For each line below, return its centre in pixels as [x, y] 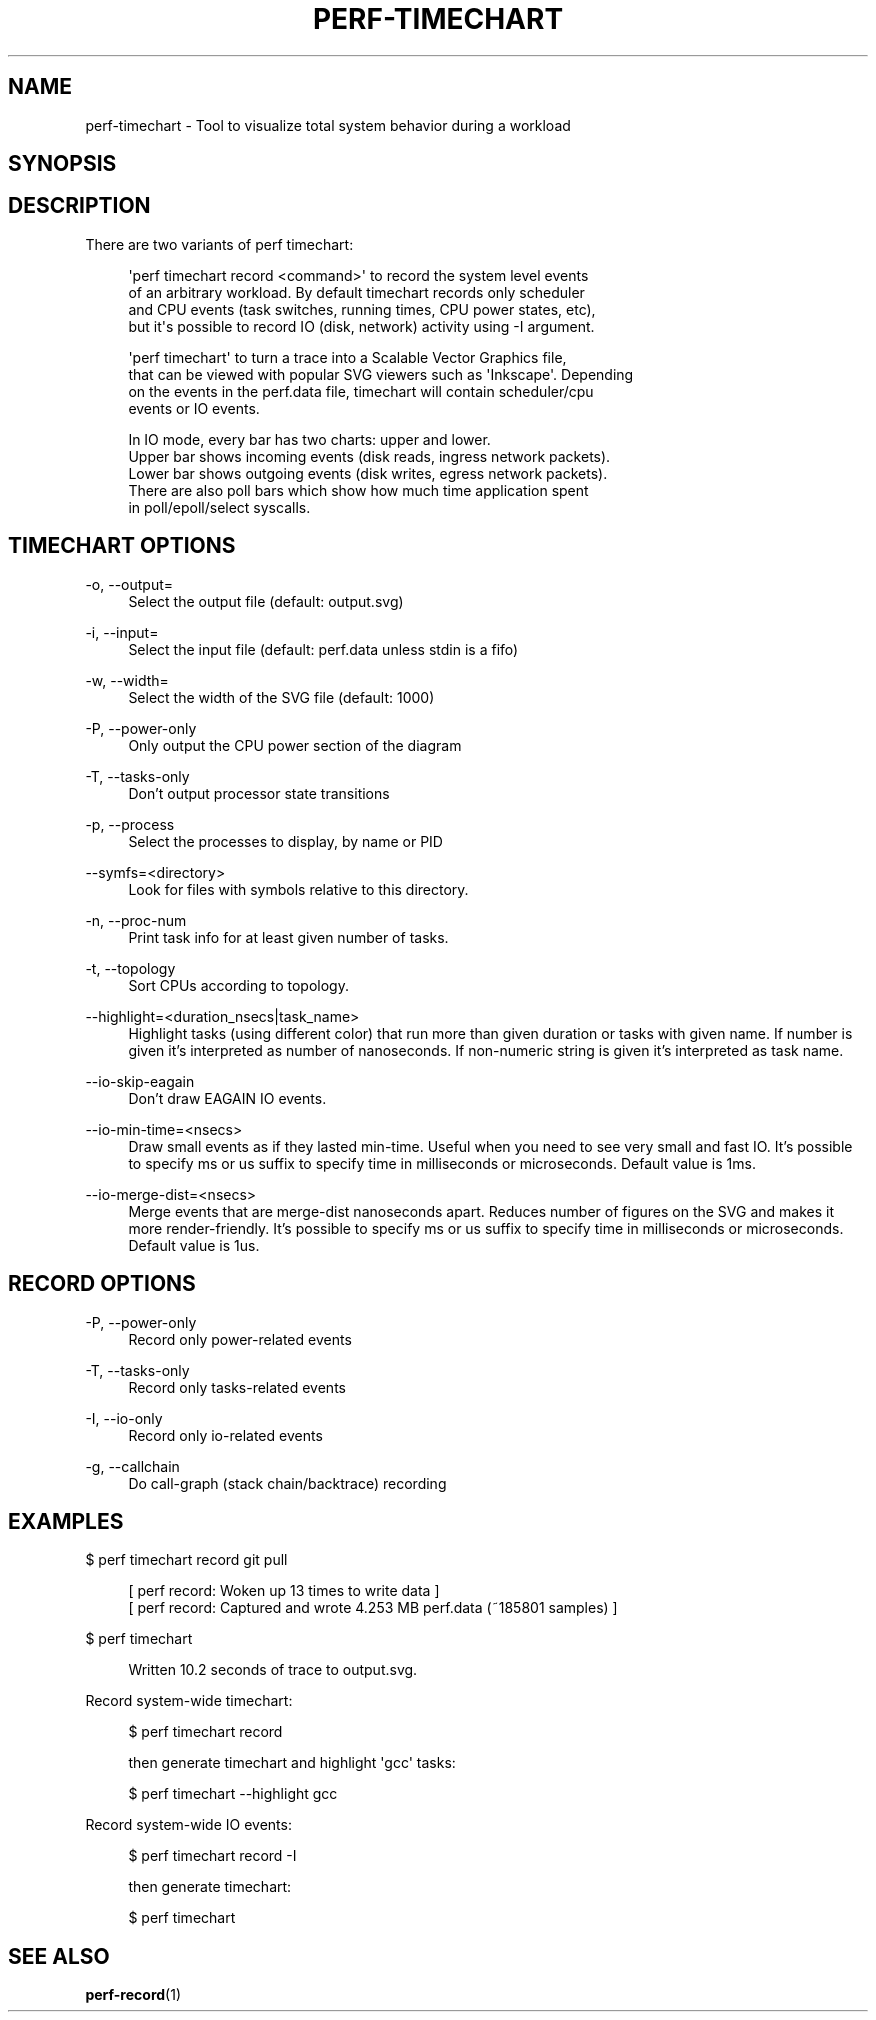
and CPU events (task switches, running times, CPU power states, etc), [362, 309]
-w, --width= [127, 680]
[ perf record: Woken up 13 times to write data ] [284, 1591]
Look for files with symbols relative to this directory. [298, 889]
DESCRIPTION [79, 206]
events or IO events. [194, 408]
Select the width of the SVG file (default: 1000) [281, 697]
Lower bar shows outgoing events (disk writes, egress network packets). [368, 473]
